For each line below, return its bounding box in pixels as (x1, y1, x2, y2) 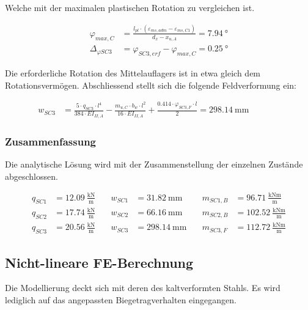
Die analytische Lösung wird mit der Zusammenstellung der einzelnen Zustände (5, 157, 303, 170)
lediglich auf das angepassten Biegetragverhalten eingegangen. (5, 293, 237, 306)
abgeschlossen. (5, 169, 58, 182)
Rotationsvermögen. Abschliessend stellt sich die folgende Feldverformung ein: (5, 78, 296, 91)
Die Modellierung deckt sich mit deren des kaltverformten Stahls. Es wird (5, 281, 280, 294)
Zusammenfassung (5, 133, 97, 149)
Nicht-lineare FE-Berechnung (5, 253, 194, 271)
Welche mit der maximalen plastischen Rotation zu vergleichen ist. (5, 1, 255, 13)
